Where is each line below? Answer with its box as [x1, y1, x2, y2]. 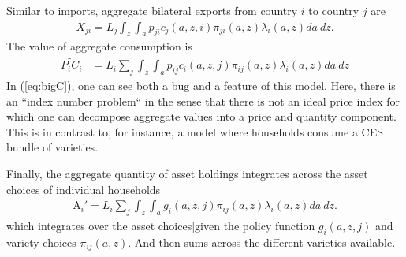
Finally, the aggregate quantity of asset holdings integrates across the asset [6, 166, 368, 182]
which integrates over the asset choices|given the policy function [6, 218, 315, 234]
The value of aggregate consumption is [6, 38, 192, 54]
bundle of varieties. [6, 139, 99, 155]
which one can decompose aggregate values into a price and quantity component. [6, 108, 397, 125]
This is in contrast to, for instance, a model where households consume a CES [6, 123, 383, 140]
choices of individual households [6, 181, 161, 197]
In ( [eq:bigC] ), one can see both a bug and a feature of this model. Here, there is [6, 77, 396, 94]
